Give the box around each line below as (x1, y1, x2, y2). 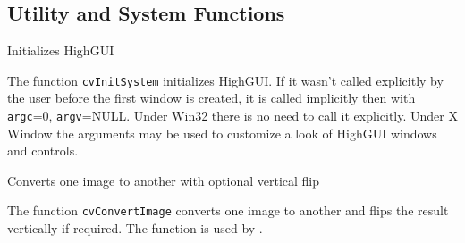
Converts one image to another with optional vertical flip (7, 171, 320, 189)
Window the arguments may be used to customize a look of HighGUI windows (7, 123, 437, 142)
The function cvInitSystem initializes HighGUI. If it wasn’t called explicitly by (7, 71, 444, 89)
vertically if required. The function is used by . (7, 219, 263, 238)
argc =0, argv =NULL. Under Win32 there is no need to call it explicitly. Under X (7, 106, 458, 125)
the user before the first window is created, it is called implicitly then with (7, 88, 416, 107)
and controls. (7, 141, 79, 160)
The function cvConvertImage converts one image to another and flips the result (7, 201, 449, 220)
